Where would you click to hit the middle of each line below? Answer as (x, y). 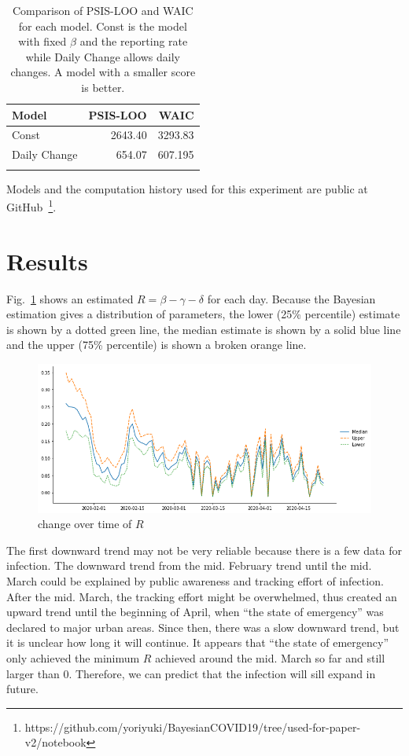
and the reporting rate (134, 41)
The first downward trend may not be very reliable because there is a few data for (204, 550)
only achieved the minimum (73, 657)
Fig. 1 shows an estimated (70, 298)
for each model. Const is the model (103, 26)
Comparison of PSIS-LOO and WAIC (103, 10)
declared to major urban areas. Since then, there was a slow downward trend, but (203, 627)
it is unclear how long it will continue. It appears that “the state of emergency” (198, 642)
